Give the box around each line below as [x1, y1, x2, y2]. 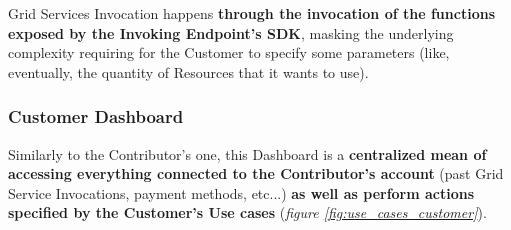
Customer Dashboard [8, 104, 184, 129]
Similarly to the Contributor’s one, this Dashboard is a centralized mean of [8, 143, 487, 164]
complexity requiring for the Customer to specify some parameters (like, [8, 42, 450, 63]
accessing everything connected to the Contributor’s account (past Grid [8, 163, 504, 184]
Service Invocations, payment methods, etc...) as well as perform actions [8, 182, 475, 203]
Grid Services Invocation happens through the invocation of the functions [8, 3, 495, 23]
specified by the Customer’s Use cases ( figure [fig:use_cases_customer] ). [8, 202, 487, 223]
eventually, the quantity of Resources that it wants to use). [8, 61, 369, 82]
